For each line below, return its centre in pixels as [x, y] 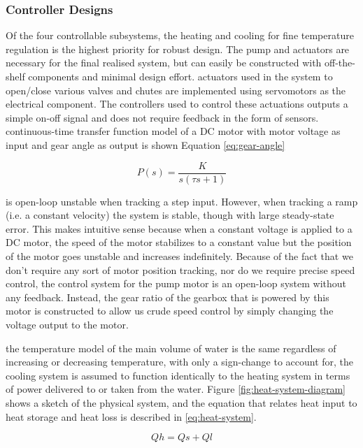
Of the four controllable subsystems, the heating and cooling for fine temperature [180, 35]
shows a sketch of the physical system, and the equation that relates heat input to [181, 402]
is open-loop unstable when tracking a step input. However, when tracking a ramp [182, 201]
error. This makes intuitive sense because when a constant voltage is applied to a [179, 228]
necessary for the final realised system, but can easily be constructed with [164, 63]
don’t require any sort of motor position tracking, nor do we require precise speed [180, 269]
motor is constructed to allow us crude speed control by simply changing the [170, 311]
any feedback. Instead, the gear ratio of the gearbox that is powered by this [168, 297]
